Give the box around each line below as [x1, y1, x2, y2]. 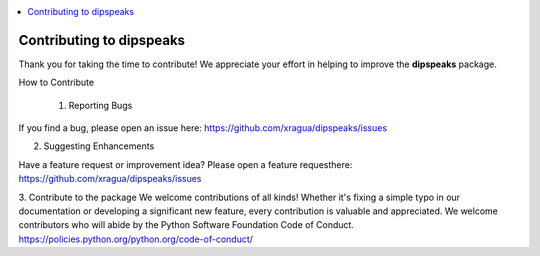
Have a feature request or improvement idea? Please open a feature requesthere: [18, 158, 353, 170]
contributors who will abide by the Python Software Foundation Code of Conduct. [18, 219, 355, 231]
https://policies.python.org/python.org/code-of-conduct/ [18, 233, 254, 245]
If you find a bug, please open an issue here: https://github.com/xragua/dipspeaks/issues [18, 122, 388, 134]
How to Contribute [18, 76, 95, 89]
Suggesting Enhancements [43, 140, 155, 152]
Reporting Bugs [68, 99, 133, 111]
